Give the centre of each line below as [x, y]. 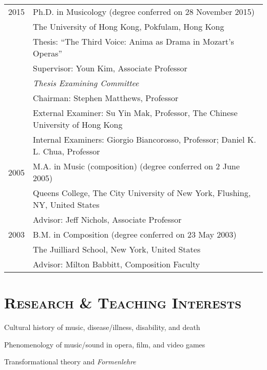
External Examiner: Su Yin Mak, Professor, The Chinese [135, 113]
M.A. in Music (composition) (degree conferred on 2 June [136, 166]
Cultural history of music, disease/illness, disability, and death [102, 327]
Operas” [48, 53]
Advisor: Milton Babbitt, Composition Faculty [117, 264]
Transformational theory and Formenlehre [70, 362]
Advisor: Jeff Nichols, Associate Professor [107, 219]
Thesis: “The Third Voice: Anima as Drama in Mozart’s [133, 41]
